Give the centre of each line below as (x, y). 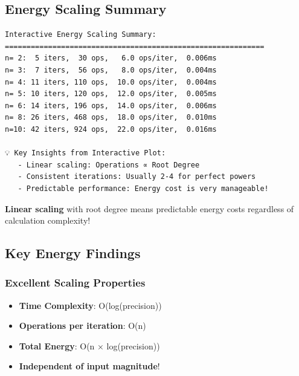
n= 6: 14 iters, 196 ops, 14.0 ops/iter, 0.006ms (111, 105)
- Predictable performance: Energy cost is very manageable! (143, 188)
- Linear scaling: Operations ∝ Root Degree (109, 165)
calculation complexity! (48, 220)
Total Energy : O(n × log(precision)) (89, 345)
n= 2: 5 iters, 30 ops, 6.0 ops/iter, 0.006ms (111, 58)
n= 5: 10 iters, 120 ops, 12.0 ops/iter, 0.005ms (111, 94)
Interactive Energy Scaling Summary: (81, 35)
